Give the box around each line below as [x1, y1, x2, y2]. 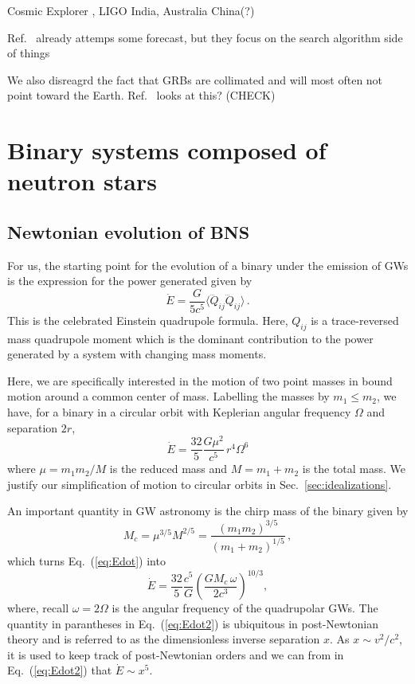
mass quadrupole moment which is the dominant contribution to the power [7, 330, 374, 346]
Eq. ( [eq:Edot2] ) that [7, 662, 112, 678]
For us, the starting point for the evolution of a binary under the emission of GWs [7, 256, 409, 273]
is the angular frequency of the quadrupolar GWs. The [112, 600, 378, 616]
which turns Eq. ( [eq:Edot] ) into [7, 552, 166, 569]
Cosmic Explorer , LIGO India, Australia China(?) [7, 2, 255, 18]
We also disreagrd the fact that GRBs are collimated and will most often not [7, 71, 383, 88]
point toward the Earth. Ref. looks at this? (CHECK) [7, 87, 276, 104]
